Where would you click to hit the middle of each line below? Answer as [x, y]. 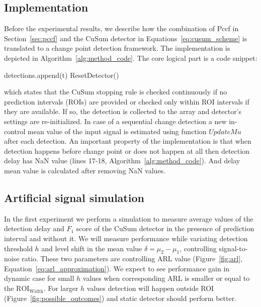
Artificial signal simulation [74, 197]
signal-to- [233, 248]
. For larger [61, 288]
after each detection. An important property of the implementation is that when [128, 141]
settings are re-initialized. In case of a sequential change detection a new [115, 121]
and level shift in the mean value [92, 248]
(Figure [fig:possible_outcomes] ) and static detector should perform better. [120, 298]
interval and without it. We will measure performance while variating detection [126, 238]
